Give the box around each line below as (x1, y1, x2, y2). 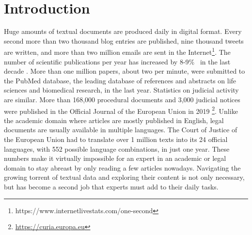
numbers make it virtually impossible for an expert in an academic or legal (4, 153, 226, 163)
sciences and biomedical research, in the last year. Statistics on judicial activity (4, 85, 239, 95)
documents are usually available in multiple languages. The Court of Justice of (4, 125, 237, 135)
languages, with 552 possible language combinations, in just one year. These (4, 143, 230, 154)
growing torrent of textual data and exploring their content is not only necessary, (4, 172, 245, 182)
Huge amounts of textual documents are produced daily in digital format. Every (4, 26, 242, 36)
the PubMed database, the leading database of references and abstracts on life (4, 75, 236, 85)
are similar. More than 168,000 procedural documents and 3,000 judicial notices (4, 94, 240, 104)
